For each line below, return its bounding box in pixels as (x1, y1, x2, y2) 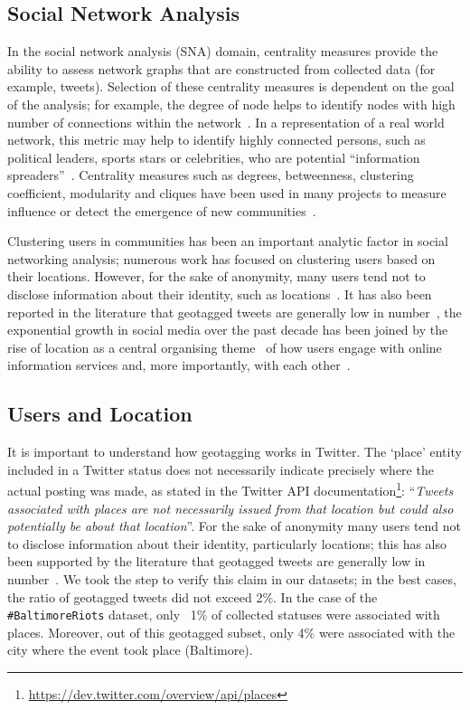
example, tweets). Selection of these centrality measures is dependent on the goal (7, 77, 455, 96)
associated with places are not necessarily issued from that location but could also (7, 498, 454, 517)
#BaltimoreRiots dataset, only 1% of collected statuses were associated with (7, 605, 440, 624)
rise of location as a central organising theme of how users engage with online (7, 337, 442, 356)
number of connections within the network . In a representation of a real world (7, 112, 445, 131)
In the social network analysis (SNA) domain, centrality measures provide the (7, 42, 438, 61)
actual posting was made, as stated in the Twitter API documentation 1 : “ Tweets (7, 478, 454, 499)
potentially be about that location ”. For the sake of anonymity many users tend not (7, 516, 462, 535)
